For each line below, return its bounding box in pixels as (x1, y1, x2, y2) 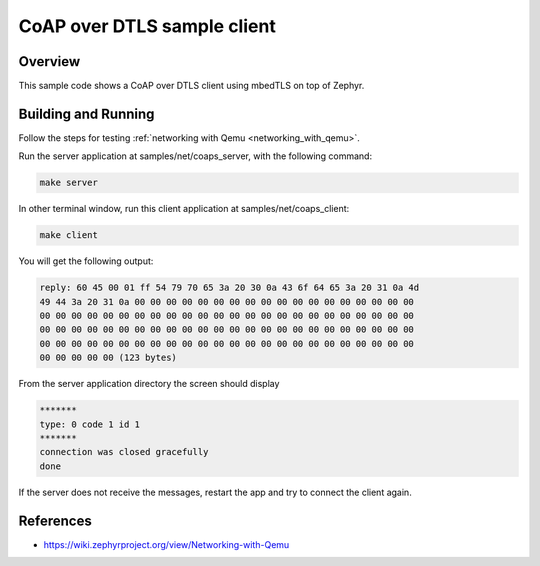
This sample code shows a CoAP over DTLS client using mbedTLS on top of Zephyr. (18, 80, 365, 92)
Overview (18, 53, 81, 70)
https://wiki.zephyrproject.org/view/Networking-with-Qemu (43, 538, 290, 550)
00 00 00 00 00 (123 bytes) (39, 352, 177, 364)
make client (39, 230, 99, 241)
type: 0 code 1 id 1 (39, 418, 140, 430)
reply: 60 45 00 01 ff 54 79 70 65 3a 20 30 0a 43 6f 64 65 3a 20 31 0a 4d (39, 282, 420, 294)
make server (39, 177, 99, 189)
